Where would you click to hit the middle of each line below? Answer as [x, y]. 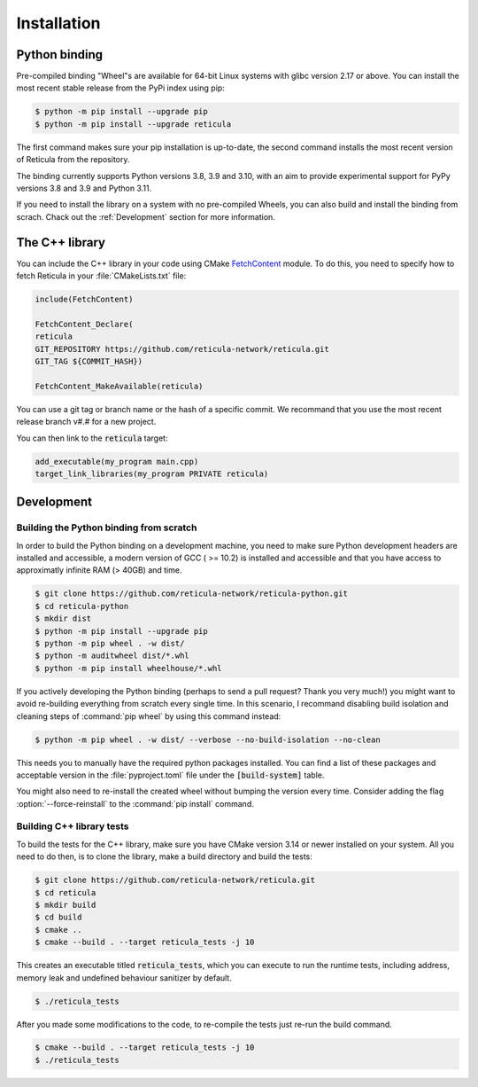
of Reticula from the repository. [73, 160]
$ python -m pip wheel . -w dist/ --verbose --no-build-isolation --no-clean [208, 739]
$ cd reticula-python [82, 606]
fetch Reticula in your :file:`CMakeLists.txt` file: [101, 276]
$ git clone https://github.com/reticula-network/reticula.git [175, 880]
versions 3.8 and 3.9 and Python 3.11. [84, 188]
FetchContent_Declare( [84, 324]
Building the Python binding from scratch [107, 528]
